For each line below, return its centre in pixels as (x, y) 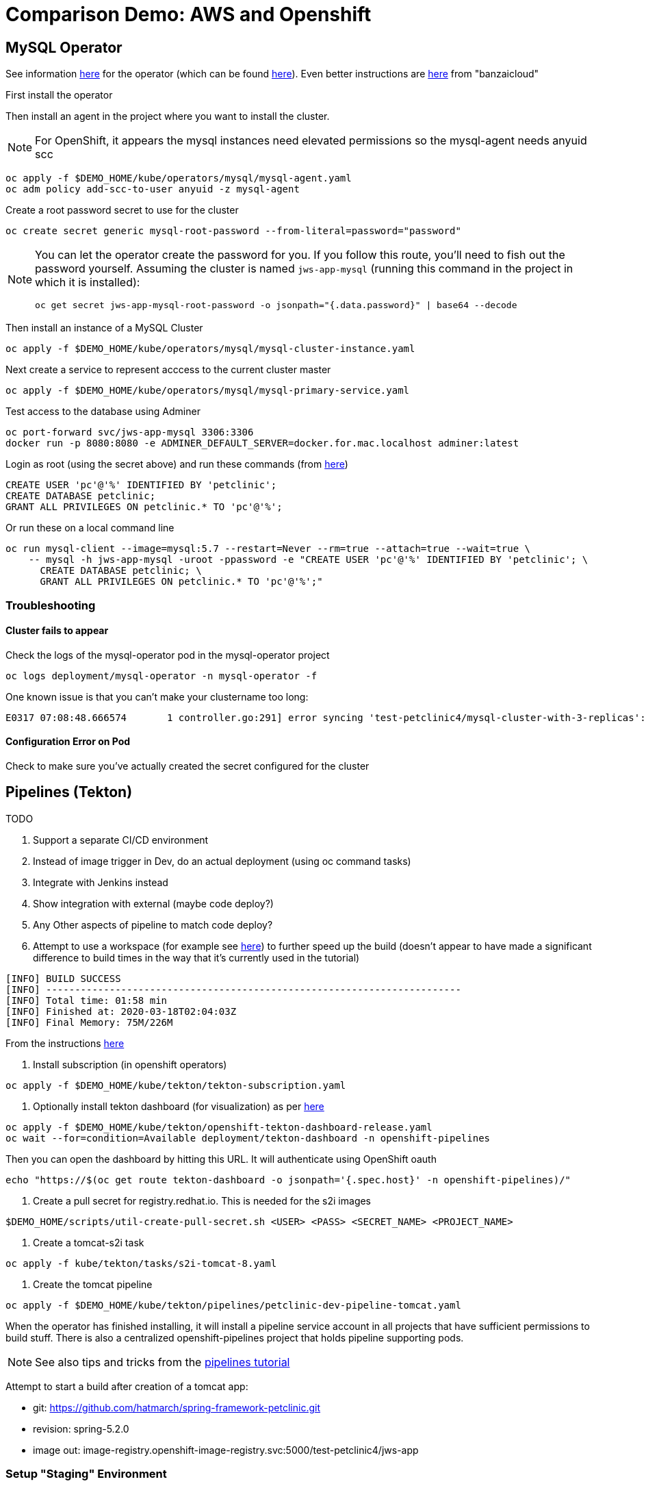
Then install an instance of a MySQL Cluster (104, 328)
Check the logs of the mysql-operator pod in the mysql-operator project (168, 655)
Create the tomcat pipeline (93, 1284)
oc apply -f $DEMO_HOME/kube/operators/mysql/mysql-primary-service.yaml (208, 391)
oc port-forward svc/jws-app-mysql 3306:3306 (130, 432)
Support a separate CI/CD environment (121, 840)
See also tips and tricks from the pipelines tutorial (163, 1362)
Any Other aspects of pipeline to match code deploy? (153, 924)
